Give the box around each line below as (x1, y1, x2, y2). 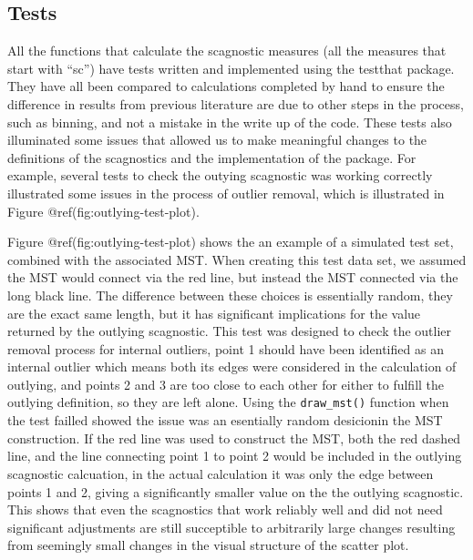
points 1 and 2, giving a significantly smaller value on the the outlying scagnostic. (7, 482, 464, 501)
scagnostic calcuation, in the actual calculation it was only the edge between (7, 463, 434, 483)
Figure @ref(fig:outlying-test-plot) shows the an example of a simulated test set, (7, 232, 454, 251)
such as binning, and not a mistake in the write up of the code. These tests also (7, 112, 452, 131)
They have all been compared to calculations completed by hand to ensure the (7, 76, 445, 96)
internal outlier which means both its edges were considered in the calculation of (7, 357, 457, 376)
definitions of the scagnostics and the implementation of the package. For (7, 148, 416, 167)
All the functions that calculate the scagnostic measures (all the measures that (7, 41, 447, 60)
